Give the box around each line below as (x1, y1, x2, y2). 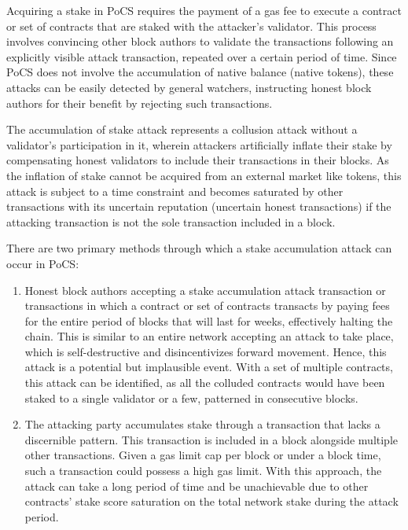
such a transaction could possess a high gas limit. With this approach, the (24, 462, 382, 479)
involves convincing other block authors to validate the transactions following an (6, 33, 394, 50)
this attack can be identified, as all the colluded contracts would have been (24, 374, 385, 391)
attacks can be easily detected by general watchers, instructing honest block (6, 79, 372, 95)
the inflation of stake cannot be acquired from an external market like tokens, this (6, 167, 402, 183)
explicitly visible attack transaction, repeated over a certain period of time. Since (6, 48, 397, 64)
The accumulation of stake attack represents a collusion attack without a (6, 121, 358, 138)
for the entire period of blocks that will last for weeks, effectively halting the (24, 312, 393, 329)
